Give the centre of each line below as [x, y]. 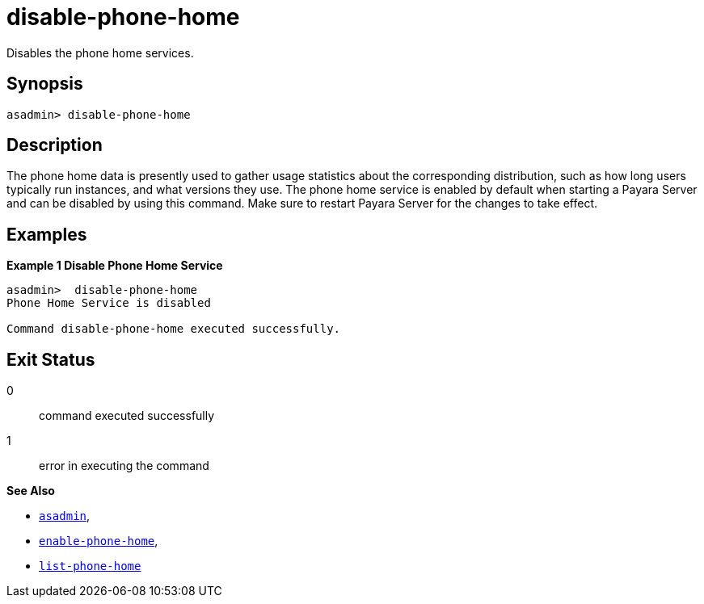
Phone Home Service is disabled [109, 303]
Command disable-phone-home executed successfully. [174, 329]
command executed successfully [127, 416]
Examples [47, 234]
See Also [31, 491]
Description [55, 145]
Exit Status [51, 359]
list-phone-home [90, 566]
